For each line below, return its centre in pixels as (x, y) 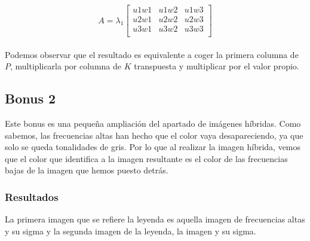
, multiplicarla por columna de (66, 66)
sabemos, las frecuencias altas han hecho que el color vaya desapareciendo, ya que (154, 135)
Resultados (32, 197)
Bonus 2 (30, 98)
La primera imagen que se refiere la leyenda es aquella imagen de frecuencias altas (155, 219)
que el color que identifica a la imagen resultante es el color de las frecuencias (146, 158)
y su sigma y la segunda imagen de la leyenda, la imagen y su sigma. (131, 231)
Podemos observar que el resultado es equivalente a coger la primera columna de (152, 54)
